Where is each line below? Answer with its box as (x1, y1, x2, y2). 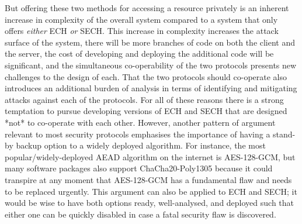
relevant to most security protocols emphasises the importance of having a (5, 127, 270, 140)
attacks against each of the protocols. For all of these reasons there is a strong (5, 93, 284, 105)
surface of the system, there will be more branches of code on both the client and (5, 36, 296, 48)
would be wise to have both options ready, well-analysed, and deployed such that (5, 197, 294, 209)
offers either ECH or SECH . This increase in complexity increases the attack (5, 25, 279, 37)
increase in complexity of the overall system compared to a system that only (5, 13, 278, 25)
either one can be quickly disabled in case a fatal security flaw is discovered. (5, 208, 276, 220)
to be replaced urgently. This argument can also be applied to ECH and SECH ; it (5, 185, 297, 197)
